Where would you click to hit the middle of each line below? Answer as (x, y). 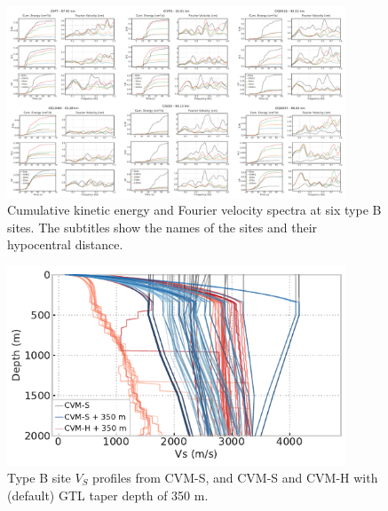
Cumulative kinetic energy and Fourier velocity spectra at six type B (194, 210)
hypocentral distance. (65, 244)
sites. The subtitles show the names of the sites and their (162, 227)
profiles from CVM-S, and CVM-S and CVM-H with (235, 477)
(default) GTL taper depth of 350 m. (108, 495)
